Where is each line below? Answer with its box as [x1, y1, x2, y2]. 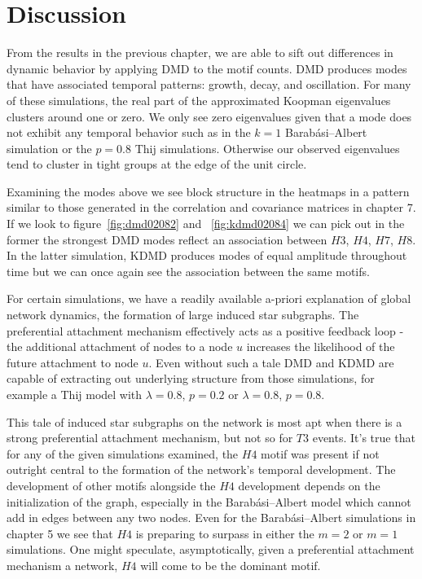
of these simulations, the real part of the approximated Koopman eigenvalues [7, 91, 391, 108]
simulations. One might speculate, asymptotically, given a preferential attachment [7, 541, 415, 558]
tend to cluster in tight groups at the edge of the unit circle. [7, 156, 307, 173]
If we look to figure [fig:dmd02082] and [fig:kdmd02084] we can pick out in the [7, 215, 405, 232]
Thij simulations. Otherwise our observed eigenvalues [134, 139, 400, 156]
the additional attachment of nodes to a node [7, 338, 233, 355]
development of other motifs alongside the [7, 476, 216, 493]
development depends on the [238, 476, 380, 493]
